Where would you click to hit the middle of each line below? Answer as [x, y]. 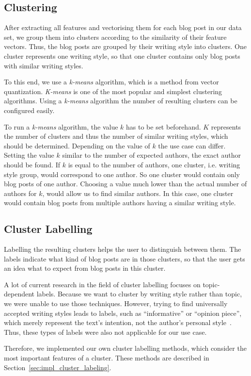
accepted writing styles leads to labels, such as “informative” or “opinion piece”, [123, 313]
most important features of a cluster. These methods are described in [107, 358]
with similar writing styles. [44, 65]
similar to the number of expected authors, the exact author [152, 155]
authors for [20, 193]
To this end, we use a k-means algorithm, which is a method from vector [111, 82]
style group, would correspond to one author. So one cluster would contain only [122, 174]
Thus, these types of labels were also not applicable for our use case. [105, 332]
